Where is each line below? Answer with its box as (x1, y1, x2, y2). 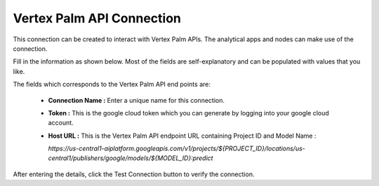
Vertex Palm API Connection (13, 10, 182, 26)
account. (48, 119, 74, 127)
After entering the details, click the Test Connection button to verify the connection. (13, 170, 255, 178)
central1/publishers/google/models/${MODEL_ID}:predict (48, 154, 213, 162)
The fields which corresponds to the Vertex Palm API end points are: (13, 80, 211, 89)
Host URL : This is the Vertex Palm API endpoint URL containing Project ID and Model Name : (48, 131, 317, 140)
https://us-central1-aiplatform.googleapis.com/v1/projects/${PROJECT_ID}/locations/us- (48, 144, 305, 153)
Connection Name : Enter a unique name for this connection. (48, 96, 225, 104)
